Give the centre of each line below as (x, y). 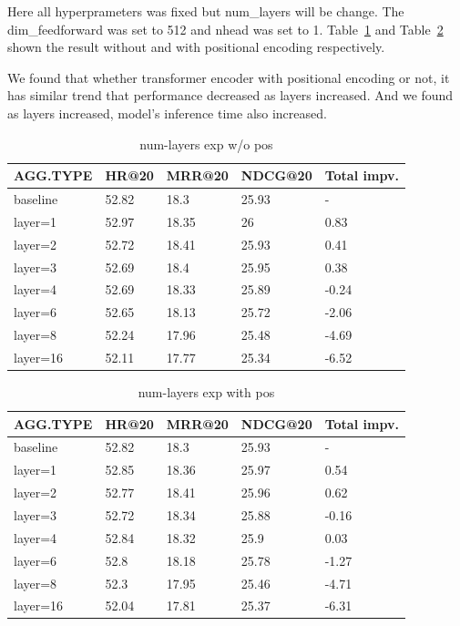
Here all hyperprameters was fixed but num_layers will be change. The (206, 11)
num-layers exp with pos (206, 392)
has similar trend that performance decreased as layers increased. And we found (230, 95)
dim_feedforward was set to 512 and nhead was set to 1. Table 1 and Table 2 (225, 29)
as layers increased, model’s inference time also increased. (167, 113)
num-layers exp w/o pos (206, 144)
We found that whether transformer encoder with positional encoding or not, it (229, 77)
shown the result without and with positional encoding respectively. (196, 47)
